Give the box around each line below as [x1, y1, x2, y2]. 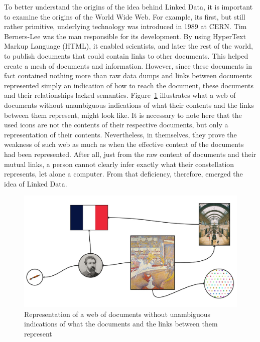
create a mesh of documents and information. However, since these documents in [4, 60, 252, 71]
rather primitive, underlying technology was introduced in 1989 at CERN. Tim [4, 21, 247, 32]
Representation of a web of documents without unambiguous [24, 308, 211, 319]
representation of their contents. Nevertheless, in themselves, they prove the [4, 129, 237, 139]
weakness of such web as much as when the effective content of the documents [4, 139, 244, 149]
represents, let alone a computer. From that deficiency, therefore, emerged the [4, 168, 243, 179]
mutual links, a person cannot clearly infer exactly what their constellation [4, 158, 234, 169]
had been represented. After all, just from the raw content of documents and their [4, 148, 256, 159]
